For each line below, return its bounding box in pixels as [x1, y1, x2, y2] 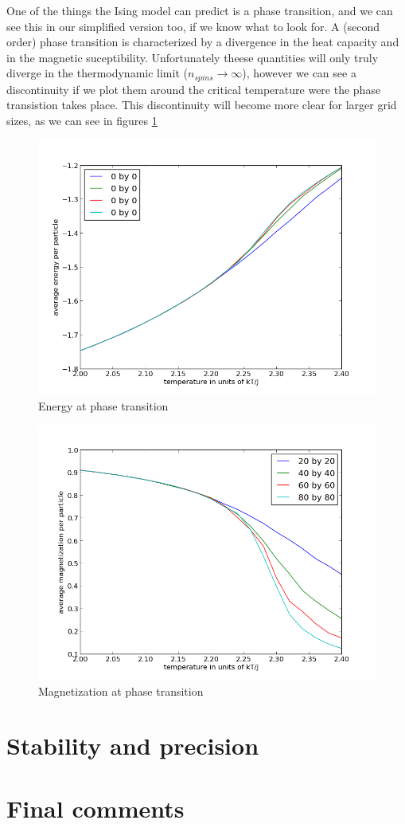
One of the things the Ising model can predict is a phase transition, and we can [6, 2, 393, 18]
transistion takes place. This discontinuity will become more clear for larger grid [6, 96, 397, 113]
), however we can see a [242, 65, 356, 81]
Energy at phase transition [38, 397, 169, 414]
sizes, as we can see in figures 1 [6, 112, 158, 129]
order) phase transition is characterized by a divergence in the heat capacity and [6, 33, 399, 50]
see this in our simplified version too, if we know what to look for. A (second [6, 18, 380, 34]
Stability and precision [6, 729, 259, 762]
